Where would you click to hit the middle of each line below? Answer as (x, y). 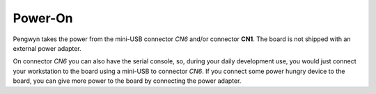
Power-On (43, 18)
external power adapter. (47, 48)
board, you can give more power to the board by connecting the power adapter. (127, 81)
